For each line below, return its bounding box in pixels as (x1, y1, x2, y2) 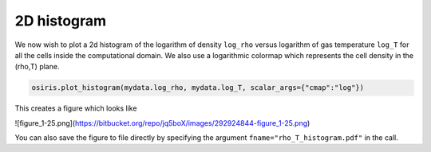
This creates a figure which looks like (14, 103, 137, 113)
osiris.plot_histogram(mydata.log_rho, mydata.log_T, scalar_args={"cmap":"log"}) (31, 84, 365, 92)
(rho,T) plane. (14, 62, 60, 72)
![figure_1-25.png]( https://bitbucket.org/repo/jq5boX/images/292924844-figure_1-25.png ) (14, 118, 310, 127)
